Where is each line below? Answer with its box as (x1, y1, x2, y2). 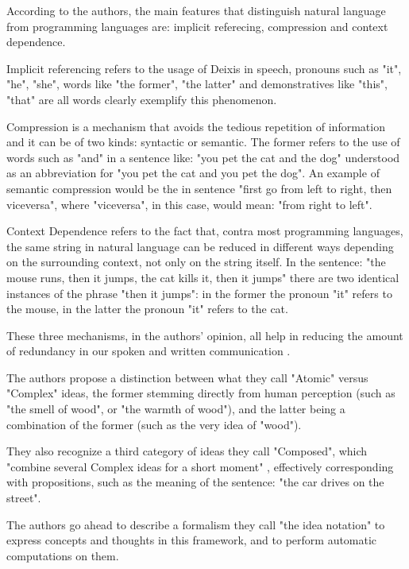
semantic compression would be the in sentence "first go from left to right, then (6, 180, 392, 196)
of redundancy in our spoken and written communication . (6, 343, 291, 359)
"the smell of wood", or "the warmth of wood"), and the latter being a (6, 401, 345, 417)
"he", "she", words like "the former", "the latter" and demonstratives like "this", (6, 75, 388, 92)
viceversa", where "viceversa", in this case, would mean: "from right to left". (6, 195, 372, 212)
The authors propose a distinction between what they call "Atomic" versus (6, 369, 368, 385)
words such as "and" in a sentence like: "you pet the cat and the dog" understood (6, 149, 400, 165)
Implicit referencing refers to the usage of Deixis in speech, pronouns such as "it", (6, 60, 402, 76)
